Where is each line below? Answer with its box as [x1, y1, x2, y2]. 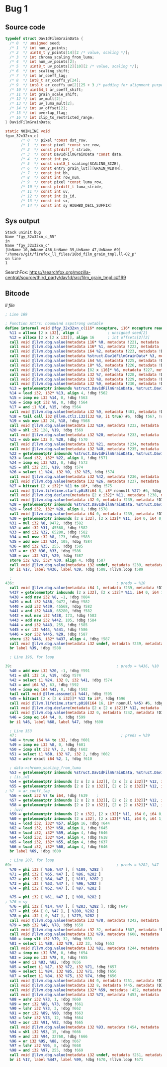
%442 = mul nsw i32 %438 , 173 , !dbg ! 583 [9, 613, 97, 618]
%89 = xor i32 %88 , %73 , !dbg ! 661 [9, 1002, 83, 1007]
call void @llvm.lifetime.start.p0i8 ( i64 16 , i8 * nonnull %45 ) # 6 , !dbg [9, 701, 164, 706]
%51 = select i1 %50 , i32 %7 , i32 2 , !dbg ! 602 [9, 751, 110, 756]
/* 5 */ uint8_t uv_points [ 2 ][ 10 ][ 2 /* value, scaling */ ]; [9, 64, 139, 69]
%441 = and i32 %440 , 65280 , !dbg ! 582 [9, 609, 92, 614]
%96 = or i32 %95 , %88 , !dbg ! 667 [9, 1039, 81, 1044]
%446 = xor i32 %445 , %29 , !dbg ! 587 [9, 632, 88, 637]
